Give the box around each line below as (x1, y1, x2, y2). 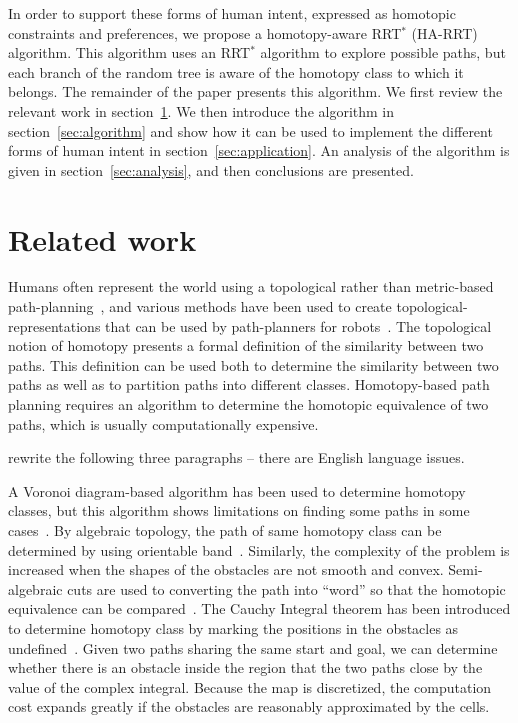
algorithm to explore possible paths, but (260, 42, 506, 63)
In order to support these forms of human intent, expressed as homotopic (8, 3, 456, 23)
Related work (8, 218, 197, 259)
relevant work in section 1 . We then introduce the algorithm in (8, 100, 395, 121)
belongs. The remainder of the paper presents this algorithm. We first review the (8, 81, 503, 102)
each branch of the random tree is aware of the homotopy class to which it (8, 61, 464, 82)
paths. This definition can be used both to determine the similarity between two (8, 354, 499, 375)
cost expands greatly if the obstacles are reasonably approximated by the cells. (8, 696, 490, 717)
